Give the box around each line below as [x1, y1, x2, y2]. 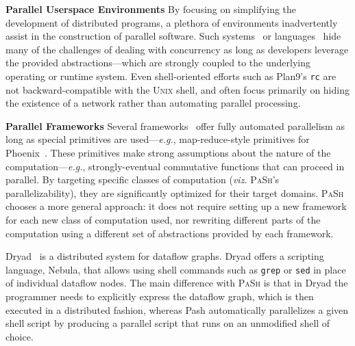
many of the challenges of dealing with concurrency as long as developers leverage [5, 42, 349, 56]
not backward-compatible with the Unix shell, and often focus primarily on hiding [5, 82, 350, 96]
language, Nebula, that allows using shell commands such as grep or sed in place [5, 262, 346, 276]
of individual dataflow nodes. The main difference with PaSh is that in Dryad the [5, 276, 348, 290]
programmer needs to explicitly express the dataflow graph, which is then [5, 289, 314, 303]
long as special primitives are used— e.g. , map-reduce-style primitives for [5, 132, 310, 146]
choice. [5, 329, 34, 343]
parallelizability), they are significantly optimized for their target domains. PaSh [5, 185, 344, 200]
